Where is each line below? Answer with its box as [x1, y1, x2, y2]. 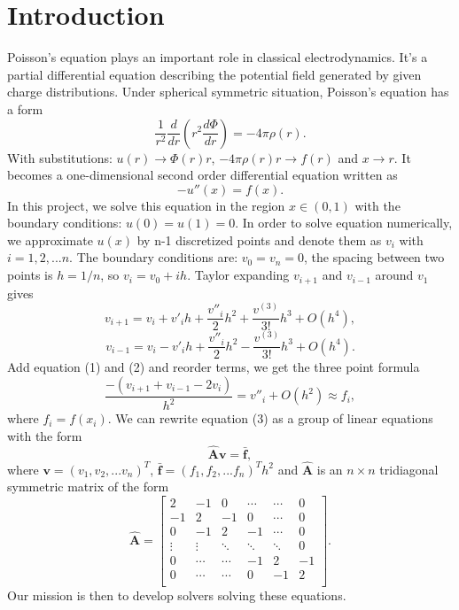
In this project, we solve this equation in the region [7, 196, 285, 214]
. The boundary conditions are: [69, 248, 238, 266]
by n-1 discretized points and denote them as [136, 230, 382, 249]
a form [7, 99, 43, 118]
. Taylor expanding [187, 266, 290, 284]
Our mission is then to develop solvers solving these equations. [7, 586, 346, 605]
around [375, 266, 414, 284]
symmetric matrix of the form [7, 477, 169, 496]
